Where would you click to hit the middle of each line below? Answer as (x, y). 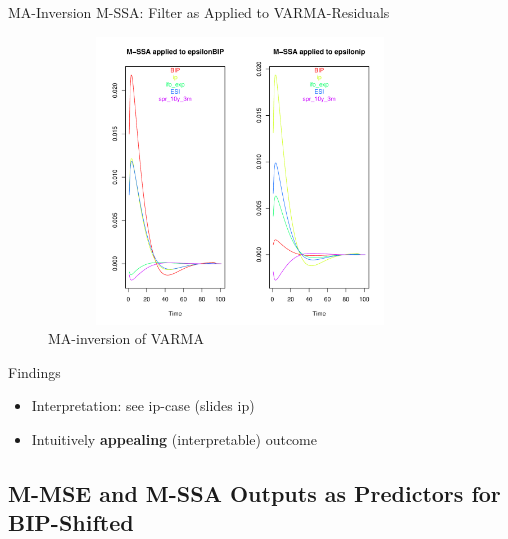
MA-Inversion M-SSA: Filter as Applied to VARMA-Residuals (199, 12)
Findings (34, 371)
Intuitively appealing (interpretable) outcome (174, 438)
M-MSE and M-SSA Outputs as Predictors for (254, 492)
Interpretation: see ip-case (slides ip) (143, 405)
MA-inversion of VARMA (126, 338)
